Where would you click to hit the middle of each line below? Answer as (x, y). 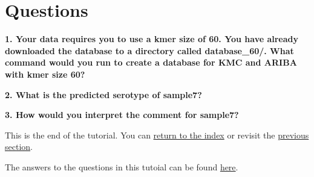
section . (19, 147)
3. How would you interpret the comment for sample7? (122, 115)
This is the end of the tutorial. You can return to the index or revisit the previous (157, 135)
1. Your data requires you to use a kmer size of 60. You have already (152, 39)
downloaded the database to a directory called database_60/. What (149, 50)
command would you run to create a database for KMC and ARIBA (151, 62)
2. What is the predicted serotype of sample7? (103, 94)
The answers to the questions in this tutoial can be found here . (122, 166)
